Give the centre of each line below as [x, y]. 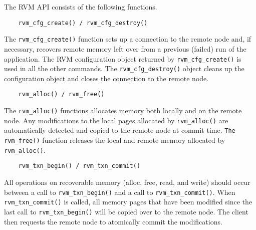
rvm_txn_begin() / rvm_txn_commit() [79, 166]
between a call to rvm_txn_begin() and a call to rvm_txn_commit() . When [120, 192]
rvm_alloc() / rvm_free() [61, 94]
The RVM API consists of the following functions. [81, 7]
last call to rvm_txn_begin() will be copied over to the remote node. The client [126, 211]
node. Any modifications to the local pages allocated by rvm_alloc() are [116, 120]
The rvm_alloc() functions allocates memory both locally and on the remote [123, 110]
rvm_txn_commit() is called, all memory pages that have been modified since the [128, 202]
